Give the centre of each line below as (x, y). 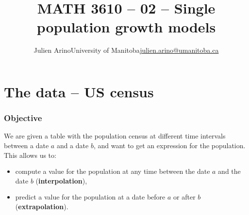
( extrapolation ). (42, 206)
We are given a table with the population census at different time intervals (115, 136)
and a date (73, 145)
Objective (23, 118)
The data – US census (79, 91)
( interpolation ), (61, 180)
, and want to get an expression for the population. (169, 145)
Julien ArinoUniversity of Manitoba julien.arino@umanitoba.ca (126, 50)
